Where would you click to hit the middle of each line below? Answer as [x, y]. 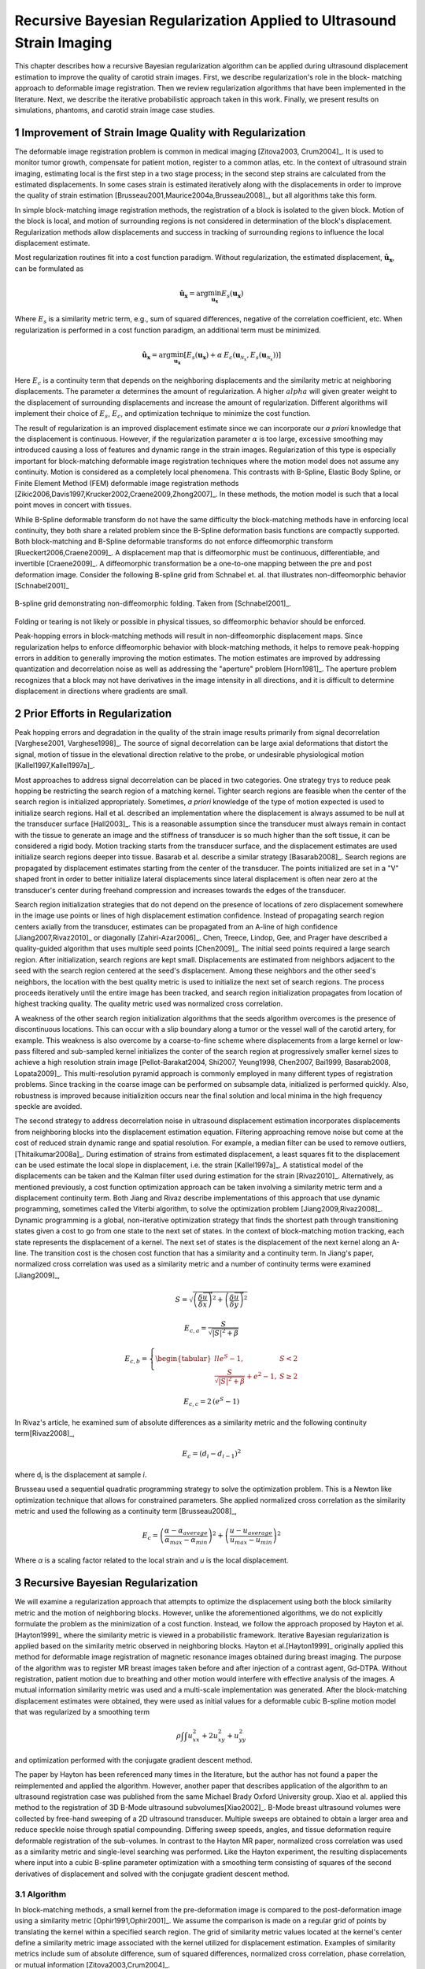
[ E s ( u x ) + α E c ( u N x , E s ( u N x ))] [233, 356]
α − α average [186, 1531]
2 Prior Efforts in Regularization [93, 713]
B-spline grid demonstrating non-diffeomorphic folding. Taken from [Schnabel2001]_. [153, 603]
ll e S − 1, [229, 1358]
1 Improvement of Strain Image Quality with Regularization [160, 133]
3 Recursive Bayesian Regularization [106, 1583]
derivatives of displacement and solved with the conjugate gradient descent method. [152, 1874]
